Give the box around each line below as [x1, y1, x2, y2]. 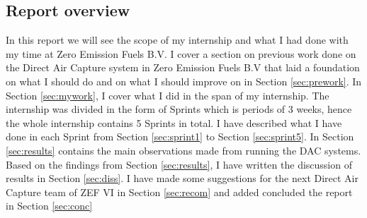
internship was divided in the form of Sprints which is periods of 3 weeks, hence [6, 102, 352, 116]
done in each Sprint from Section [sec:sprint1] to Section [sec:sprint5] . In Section [6, 129, 354, 144]
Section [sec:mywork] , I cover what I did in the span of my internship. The [6, 87, 329, 102]
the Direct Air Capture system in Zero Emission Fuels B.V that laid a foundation [6, 60, 360, 75]
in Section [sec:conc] [6, 198, 93, 213]
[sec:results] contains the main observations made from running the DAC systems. [6, 143, 361, 157]
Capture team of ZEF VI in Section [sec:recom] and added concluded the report [6, 184, 353, 199]
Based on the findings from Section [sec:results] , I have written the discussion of [6, 157, 352, 171]
